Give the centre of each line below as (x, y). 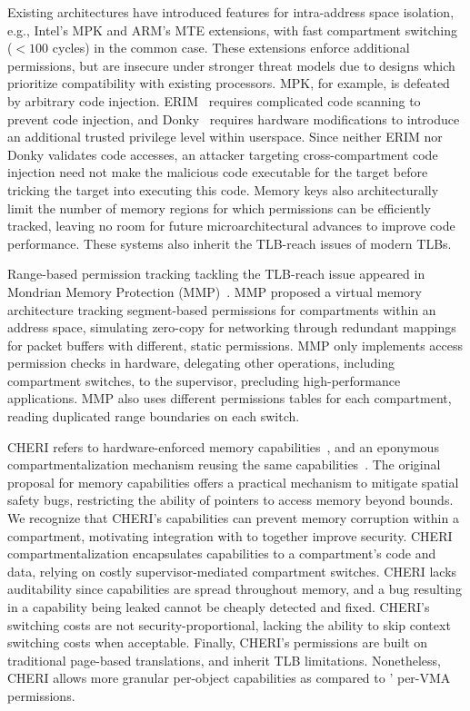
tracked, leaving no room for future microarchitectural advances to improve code (231, 226)
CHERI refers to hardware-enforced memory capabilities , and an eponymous (223, 446)
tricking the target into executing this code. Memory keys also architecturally (223, 189)
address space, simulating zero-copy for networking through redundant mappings (232, 327)
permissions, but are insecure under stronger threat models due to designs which (231, 65)
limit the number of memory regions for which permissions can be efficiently (219, 207)
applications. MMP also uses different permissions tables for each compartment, (230, 398)
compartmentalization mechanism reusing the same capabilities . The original (224, 464)
